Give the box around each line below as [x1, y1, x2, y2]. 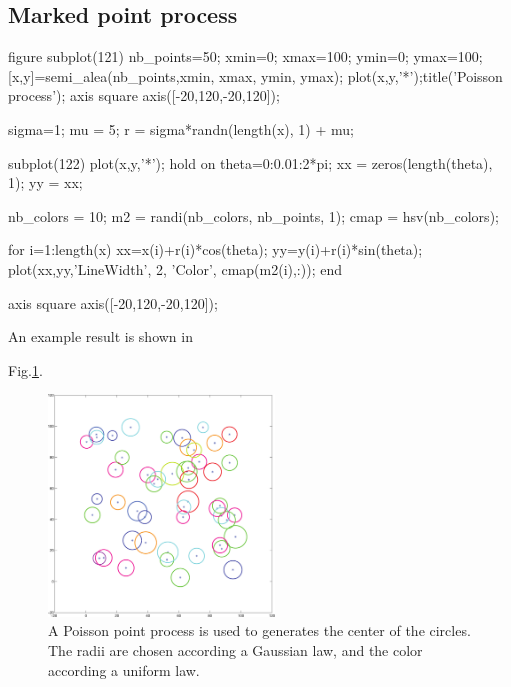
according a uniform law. [48, 659, 200, 680]
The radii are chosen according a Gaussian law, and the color [48, 640, 423, 661]
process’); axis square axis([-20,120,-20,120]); [8, 85, 280, 106]
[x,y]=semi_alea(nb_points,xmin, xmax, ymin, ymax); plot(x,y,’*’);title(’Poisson [8, 65, 503, 86]
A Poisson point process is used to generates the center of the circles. [48, 620, 471, 641]
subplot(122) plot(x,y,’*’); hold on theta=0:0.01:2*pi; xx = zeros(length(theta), [8, 152, 493, 173]
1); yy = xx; [8, 172, 83, 193]
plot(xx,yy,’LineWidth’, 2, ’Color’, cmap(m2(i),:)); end [8, 258, 342, 279]
